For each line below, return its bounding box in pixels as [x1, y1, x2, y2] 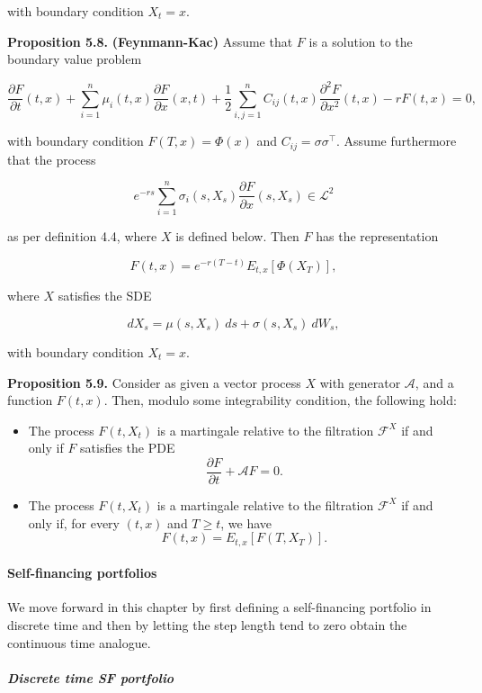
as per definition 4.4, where [7, 227, 157, 246]
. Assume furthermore [336, 131, 457, 150]
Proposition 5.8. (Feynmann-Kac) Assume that [7, 31, 293, 50]
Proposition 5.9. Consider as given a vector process [7, 373, 301, 391]
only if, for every [28, 513, 120, 532]
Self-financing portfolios [7, 563, 157, 582]
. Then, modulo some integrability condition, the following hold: [103, 391, 457, 409]
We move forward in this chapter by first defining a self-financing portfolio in [7, 598, 432, 616]
